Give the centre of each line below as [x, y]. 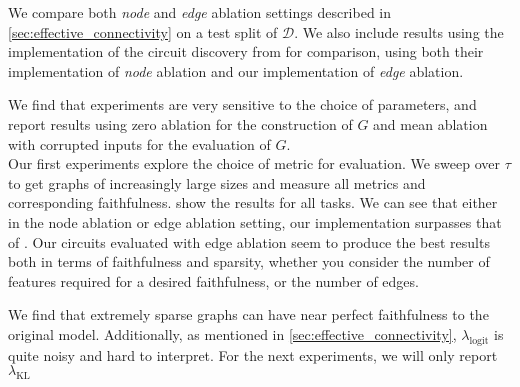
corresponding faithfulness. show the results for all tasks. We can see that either [253, 202]
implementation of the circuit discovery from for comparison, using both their [246, 51]
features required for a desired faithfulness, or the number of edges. [213, 280]
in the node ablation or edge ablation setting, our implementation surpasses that [255, 221]
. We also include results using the [399, 31]
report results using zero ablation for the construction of [180, 123]
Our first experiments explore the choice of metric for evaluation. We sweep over [254, 163]
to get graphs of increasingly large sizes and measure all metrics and [217, 182]
